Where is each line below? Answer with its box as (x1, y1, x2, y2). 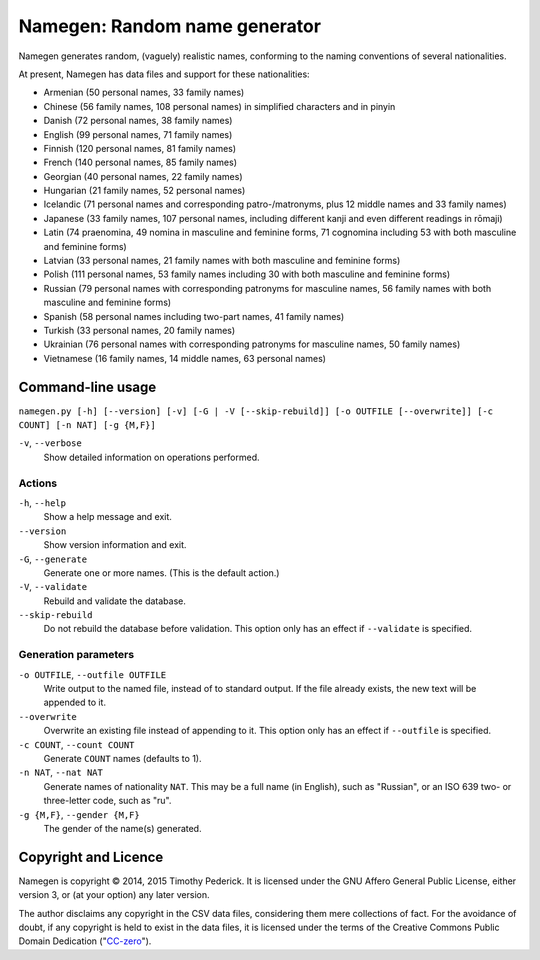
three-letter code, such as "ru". (43, 795, 172, 807)
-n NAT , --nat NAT (18, 766, 104, 779)
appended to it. (43, 696, 107, 709)
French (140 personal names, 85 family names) (43, 156, 238, 169)
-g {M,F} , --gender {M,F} (18, 808, 140, 820)
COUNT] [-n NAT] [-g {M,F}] (18, 420, 157, 431)
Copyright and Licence (18, 848, 164, 865)
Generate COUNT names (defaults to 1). (43, 752, 202, 764)
